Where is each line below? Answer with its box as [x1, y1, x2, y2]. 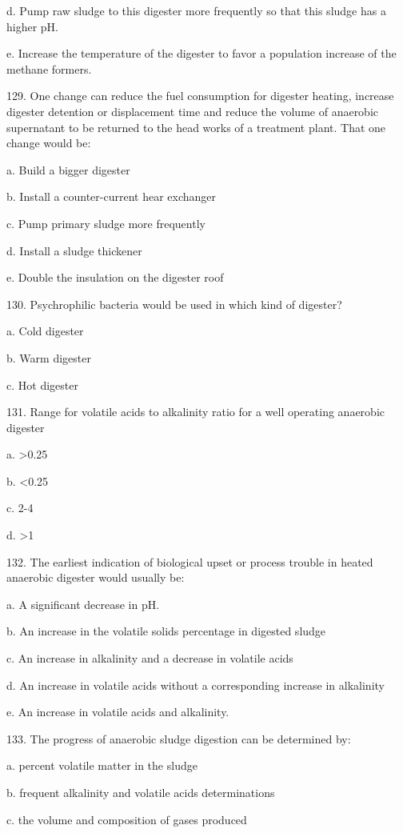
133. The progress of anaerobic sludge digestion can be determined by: [6, 730, 351, 747]
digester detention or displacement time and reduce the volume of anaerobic [6, 102, 379, 119]
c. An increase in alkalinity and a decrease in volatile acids [6, 650, 293, 667]
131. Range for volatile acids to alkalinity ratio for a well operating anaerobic [6, 403, 385, 420]
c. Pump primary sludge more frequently [6, 214, 205, 231]
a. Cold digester [6, 322, 84, 339]
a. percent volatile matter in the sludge [6, 757, 198, 774]
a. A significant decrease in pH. [6, 595, 160, 612]
